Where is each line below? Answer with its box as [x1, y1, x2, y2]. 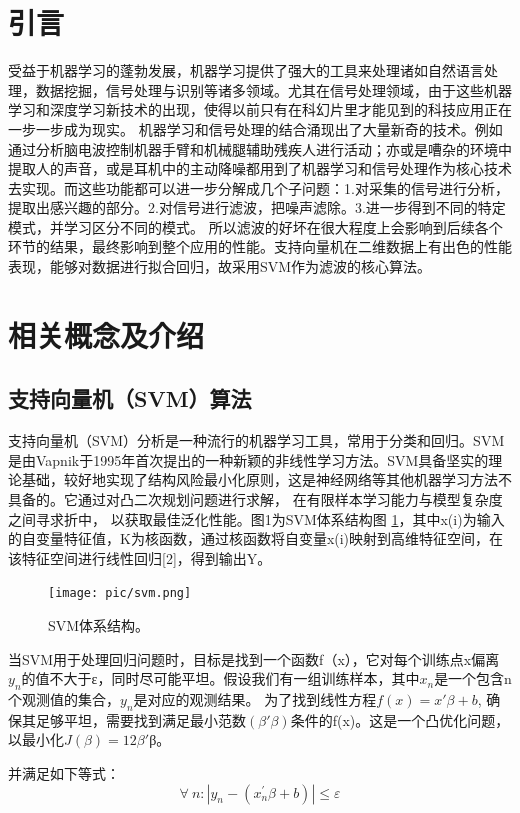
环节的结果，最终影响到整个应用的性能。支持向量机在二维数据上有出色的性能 [8, 236, 512, 257]
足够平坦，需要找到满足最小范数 [35, 709, 246, 730]
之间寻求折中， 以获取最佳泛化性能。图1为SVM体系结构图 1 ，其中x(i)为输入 [8, 508, 505, 529]
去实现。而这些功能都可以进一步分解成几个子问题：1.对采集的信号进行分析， [8, 177, 509, 198]
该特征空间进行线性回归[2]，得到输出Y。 [8, 547, 272, 568]
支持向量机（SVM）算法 [8, 383, 252, 414]
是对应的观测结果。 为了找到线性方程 [133, 689, 377, 710]
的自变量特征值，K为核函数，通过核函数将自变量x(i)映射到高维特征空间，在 [8, 528, 504, 549]
